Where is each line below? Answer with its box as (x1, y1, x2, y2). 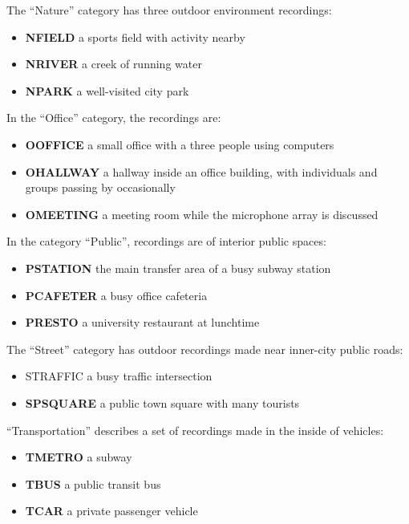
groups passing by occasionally (25, 179, 176, 196)
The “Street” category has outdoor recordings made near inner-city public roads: (6, 340, 403, 357)
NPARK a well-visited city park (25, 82, 189, 99)
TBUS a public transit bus (25, 475, 161, 492)
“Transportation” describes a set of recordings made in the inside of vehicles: (6, 421, 384, 438)
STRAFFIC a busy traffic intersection (25, 368, 213, 384)
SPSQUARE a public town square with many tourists (25, 394, 300, 411)
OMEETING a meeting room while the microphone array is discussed (25, 205, 379, 222)
